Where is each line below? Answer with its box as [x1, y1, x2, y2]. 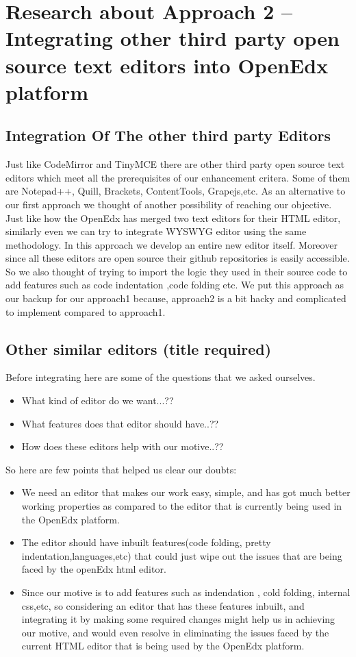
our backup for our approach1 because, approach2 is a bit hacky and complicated [5, 291, 346, 306]
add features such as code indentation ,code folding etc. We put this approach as [5, 277, 344, 292]
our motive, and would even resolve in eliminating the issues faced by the [21, 625, 329, 639]
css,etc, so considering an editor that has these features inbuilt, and [21, 598, 305, 612]
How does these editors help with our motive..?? [21, 439, 224, 454]
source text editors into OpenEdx [5, 51, 329, 79]
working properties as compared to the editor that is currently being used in [21, 499, 342, 513]
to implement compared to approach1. [5, 304, 166, 319]
